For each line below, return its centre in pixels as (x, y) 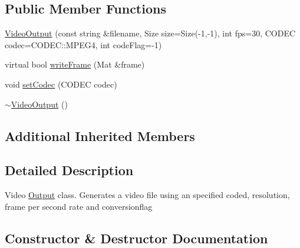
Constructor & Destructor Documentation (136, 238)
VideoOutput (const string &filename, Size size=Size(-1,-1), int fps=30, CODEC (150, 33)
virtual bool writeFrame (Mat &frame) (75, 64)
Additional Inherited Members (100, 135)
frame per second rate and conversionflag (79, 206)
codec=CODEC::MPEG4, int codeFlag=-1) (83, 44)
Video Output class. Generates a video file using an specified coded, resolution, (147, 195)
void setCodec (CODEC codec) (61, 84)
